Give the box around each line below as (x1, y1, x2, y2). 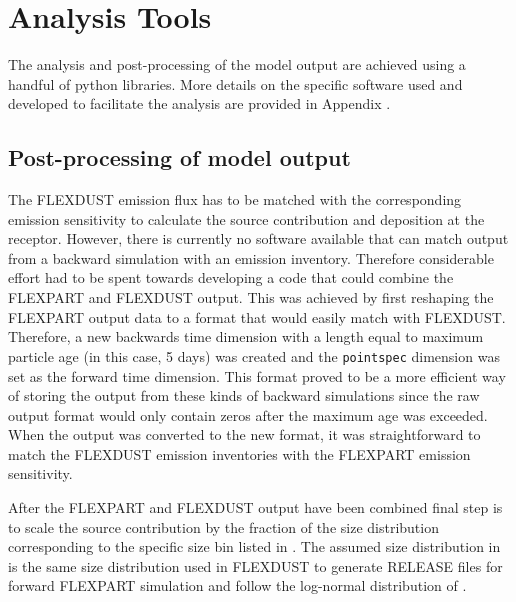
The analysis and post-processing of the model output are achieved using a (8, 54, 466, 75)
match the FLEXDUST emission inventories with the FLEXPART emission (8, 443, 471, 464)
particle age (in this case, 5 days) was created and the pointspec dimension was (8, 345, 500, 366)
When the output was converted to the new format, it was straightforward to (8, 424, 481, 445)
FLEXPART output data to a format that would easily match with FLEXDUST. (8, 306, 506, 327)
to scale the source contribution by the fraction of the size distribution (8, 516, 439, 537)
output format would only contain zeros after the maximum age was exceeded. (8, 404, 488, 425)
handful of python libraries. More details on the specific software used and (8, 73, 463, 94)
